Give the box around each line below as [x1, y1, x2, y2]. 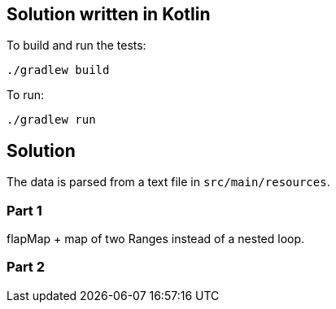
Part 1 [7, 202, 42, 219]
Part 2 [7, 259, 46, 276]
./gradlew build [7, 63, 110, 77]
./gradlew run [7, 113, 96, 127]
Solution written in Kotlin [7, 4, 211, 24]
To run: [7, 88, 45, 102]
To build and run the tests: [7, 38, 146, 53]
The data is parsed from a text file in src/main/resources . [7, 175, 330, 189]
